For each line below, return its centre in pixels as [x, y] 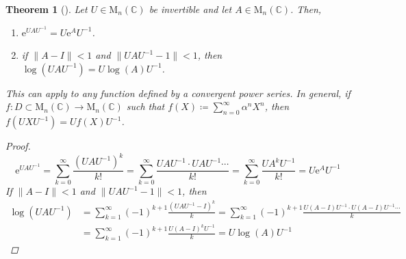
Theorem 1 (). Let [47, 9]
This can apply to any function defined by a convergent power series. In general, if [178, 93]
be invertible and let [190, 9]
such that [145, 106]
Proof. [18, 146]
